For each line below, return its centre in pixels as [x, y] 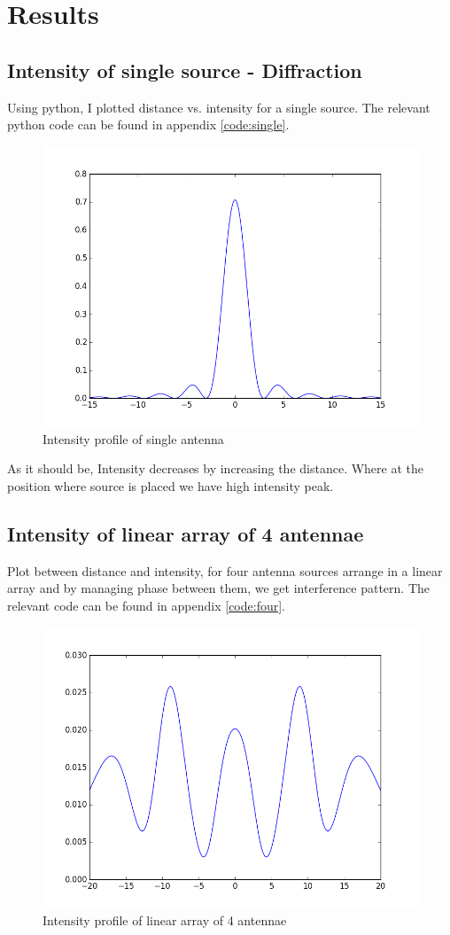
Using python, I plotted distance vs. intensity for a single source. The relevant [219, 107]
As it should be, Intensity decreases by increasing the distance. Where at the [216, 468]
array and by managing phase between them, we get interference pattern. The [219, 588]
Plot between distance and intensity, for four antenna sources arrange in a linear [225, 570]
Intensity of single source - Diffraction [185, 70]
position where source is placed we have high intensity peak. [171, 485]
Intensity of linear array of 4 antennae [186, 533]
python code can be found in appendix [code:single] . [148, 125]
